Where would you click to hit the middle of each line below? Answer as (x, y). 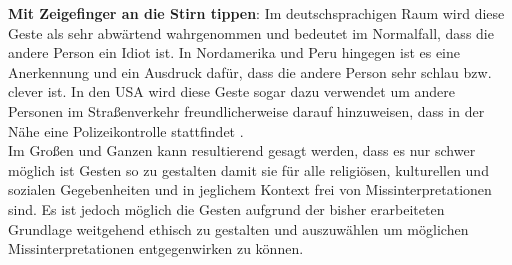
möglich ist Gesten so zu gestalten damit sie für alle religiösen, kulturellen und (248, 169)
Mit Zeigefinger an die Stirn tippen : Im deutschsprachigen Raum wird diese (256, 13)
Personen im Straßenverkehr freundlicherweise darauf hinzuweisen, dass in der (246, 110)
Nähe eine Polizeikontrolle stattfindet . (126, 130)
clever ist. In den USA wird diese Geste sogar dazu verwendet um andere (231, 91)
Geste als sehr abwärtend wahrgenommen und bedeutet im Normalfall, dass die (251, 32)
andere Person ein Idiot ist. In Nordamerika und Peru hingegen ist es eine (234, 52)
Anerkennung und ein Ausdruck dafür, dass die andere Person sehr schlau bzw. (250, 71)
